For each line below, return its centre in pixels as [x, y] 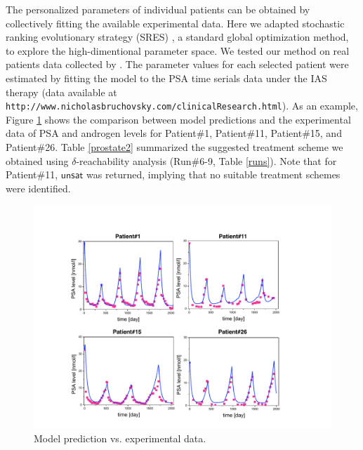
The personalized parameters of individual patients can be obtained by [158, 9]
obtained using [37, 160]
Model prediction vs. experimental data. [120, 438]
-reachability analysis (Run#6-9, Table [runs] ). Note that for [206, 160]
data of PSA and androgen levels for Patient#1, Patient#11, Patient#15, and [174, 133]
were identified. [38, 188]
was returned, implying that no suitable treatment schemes [213, 174]
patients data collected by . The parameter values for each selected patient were [177, 64]
